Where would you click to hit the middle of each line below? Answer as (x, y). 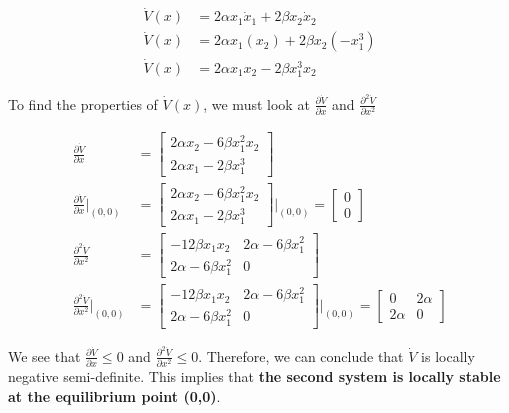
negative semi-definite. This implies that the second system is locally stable (254, 375)
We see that (44, 355)
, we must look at (256, 103)
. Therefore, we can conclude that (301, 355)
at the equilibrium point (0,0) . (114, 395)
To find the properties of (83, 103)
